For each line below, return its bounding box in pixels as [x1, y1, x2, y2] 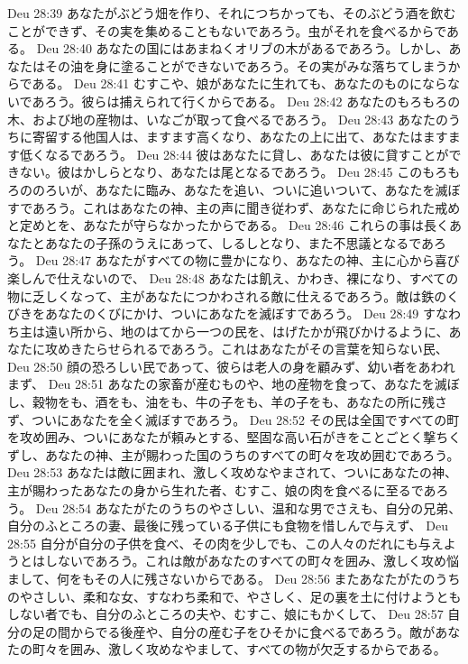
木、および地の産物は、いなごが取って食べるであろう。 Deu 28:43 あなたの [7, 109, 448, 128]
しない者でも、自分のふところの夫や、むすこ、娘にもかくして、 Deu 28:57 [7, 604, 444, 623]
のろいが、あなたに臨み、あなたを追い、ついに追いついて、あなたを [32, 180, 436, 198]
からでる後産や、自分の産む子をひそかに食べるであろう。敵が [69, 622, 436, 641]
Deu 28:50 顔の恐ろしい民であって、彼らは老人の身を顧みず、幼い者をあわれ [7, 356, 455, 375]
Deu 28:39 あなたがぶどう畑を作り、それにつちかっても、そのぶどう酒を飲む [7, 4, 456, 22]
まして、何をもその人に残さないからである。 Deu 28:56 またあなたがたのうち [7, 569, 461, 587]
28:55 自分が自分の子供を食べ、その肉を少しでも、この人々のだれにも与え [7, 533, 444, 552]
